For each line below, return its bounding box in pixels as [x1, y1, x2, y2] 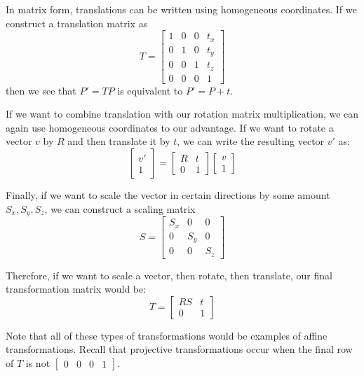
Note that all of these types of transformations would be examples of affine [6, 328, 328, 342]
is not [25, 355, 50, 370]
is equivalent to [117, 83, 183, 97]
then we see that [6, 83, 76, 97]
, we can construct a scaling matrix [44, 201, 196, 216]
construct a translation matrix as [6, 15, 148, 30]
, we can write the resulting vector [177, 134, 325, 148]
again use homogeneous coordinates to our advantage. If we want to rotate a [6, 120, 334, 134]
